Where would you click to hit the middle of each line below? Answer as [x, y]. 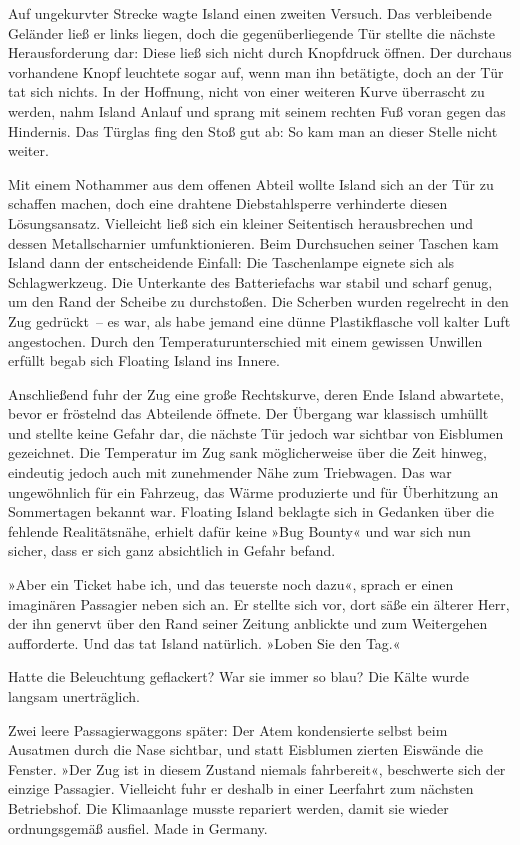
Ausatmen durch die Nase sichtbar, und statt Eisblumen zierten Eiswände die [246, 749]
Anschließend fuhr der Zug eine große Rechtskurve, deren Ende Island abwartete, [256, 393]
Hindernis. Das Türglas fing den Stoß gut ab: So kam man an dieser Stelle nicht [253, 130]
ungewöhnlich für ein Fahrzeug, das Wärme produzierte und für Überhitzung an [253, 491]
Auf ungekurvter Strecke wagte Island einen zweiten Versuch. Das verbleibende [250, 13]
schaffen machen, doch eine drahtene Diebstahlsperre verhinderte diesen [228, 203]
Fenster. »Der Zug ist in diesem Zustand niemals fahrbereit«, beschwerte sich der [257, 768]
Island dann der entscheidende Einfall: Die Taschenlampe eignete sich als [231, 262]
